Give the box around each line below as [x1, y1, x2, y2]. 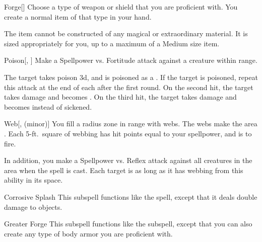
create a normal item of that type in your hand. [4, 11, 152, 22]
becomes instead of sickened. [4, 101, 92, 112]
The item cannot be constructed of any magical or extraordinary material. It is [4, 28, 248, 39]
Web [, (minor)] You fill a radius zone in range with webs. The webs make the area [4, 118, 257, 129]
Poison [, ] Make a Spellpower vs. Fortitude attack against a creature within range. [4, 55, 257, 65]
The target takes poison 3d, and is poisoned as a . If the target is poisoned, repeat [4, 71, 258, 82]
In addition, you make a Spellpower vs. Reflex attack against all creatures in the [4, 155, 252, 166]
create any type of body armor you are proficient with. [4, 228, 173, 238]
